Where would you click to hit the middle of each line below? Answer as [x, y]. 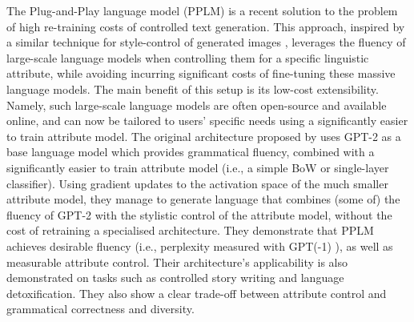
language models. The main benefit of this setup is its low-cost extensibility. [193, 89]
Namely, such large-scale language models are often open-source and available [197, 105]
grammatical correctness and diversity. [100, 309]
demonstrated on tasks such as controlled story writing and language [175, 278]
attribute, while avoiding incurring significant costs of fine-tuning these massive [201, 73]
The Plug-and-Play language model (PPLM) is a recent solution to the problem [202, 10]
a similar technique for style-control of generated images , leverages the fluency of [206, 42]
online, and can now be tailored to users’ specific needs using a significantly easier [207, 121]
